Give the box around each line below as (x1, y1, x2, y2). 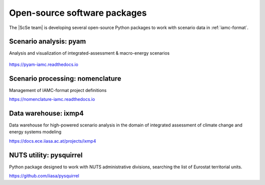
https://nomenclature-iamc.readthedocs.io (9, 96, 95, 102)
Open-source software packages (9, 7, 147, 18)
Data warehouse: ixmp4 (9, 109, 84, 118)
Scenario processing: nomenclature (9, 74, 121, 83)
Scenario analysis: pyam (9, 37, 86, 46)
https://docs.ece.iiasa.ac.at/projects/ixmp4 (9, 138, 96, 144)
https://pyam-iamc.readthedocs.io (9, 62, 79, 67)
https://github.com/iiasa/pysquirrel (9, 173, 79, 179)
